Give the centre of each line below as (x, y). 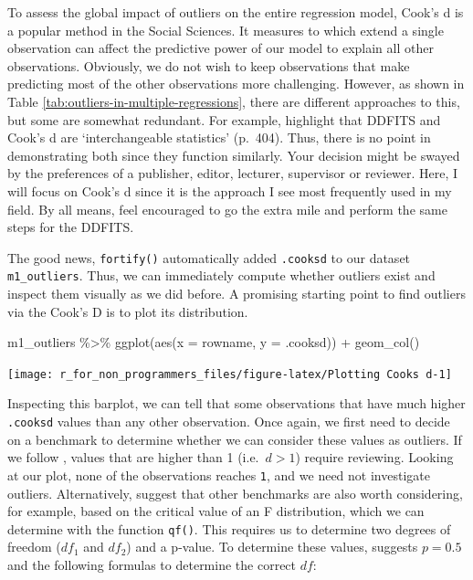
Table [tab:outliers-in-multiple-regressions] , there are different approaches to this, (234, 101)
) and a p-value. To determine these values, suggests (272, 547)
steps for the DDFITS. (71, 227)
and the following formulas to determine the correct (152, 564)
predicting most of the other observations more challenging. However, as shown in (236, 84)
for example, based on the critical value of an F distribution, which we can (216, 511)
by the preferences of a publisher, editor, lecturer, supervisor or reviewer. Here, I (233, 173)
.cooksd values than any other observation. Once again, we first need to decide (229, 422)
